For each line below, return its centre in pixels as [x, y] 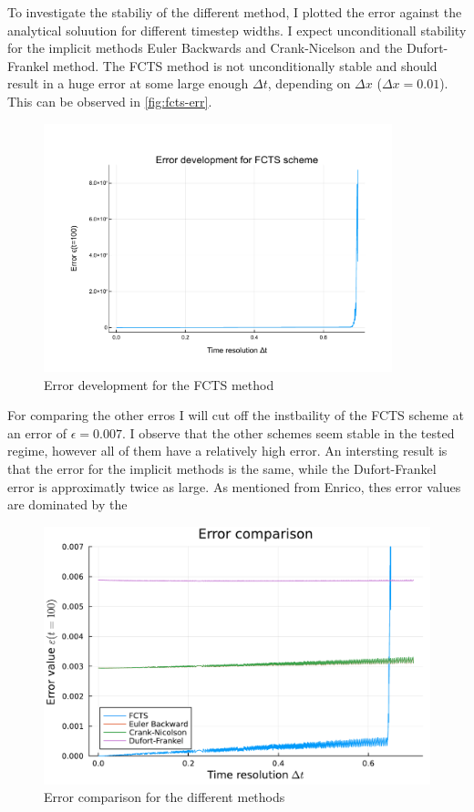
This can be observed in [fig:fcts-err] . [110, 101]
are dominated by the [67, 504]
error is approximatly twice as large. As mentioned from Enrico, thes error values [234, 486]
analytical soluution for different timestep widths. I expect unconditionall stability [237, 30]
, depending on [309, 83]
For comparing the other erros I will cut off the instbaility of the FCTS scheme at [236, 415]
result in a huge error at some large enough [128, 83]
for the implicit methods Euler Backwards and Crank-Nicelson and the [205, 48]
